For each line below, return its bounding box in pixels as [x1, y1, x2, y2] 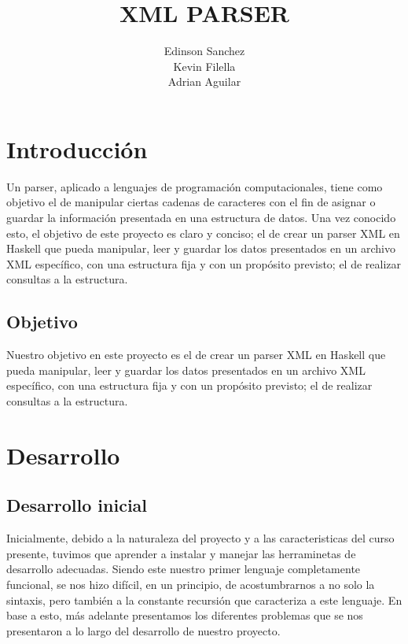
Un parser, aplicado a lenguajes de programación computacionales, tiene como [6, 178, 383, 194]
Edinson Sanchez [164, 43, 245, 59]
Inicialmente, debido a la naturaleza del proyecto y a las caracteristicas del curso [6, 530, 395, 546]
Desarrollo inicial [6, 493, 148, 517]
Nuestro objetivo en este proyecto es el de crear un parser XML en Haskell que [6, 346, 386, 363]
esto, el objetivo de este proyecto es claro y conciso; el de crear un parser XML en [6, 224, 400, 241]
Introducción [6, 132, 148, 165]
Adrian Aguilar [167, 73, 241, 90]
